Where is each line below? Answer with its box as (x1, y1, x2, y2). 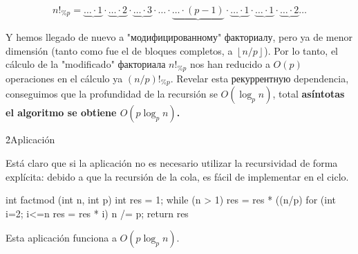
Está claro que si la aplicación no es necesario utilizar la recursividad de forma (6, 155, 338, 170)
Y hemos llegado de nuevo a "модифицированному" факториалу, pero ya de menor (6, 30, 353, 44)
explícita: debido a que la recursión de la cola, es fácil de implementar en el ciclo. (6, 169, 349, 183)
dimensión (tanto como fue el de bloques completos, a (6, 43, 233, 57)
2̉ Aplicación (6, 132, 55, 147)
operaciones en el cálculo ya (6, 71, 123, 85)
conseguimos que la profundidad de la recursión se (6, 87, 218, 101)
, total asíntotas (272, 87, 345, 101)
